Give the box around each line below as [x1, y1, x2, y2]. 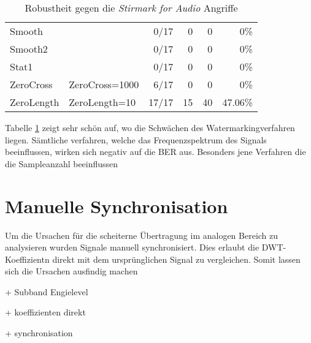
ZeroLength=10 [69, 95, 136, 109]
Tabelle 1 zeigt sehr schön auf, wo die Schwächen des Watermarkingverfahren [5, 121, 295, 134]
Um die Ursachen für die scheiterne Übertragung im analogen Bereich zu [5, 228, 278, 241]
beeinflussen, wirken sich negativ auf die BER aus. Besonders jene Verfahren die [5, 145, 306, 158]
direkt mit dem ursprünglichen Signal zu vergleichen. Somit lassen [52, 252, 301, 265]
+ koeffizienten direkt [5, 306, 86, 318]
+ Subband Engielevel [5, 285, 88, 298]
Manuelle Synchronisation [5, 193, 228, 218]
